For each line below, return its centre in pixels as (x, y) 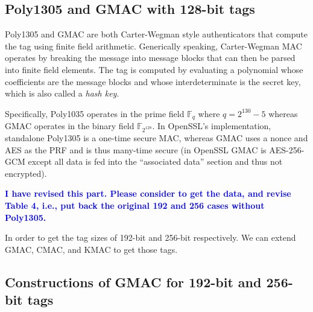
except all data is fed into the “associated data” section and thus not (155, 161)
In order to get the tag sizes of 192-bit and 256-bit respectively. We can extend (150, 237)
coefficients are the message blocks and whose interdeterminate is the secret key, (153, 81)
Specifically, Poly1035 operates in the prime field (95, 113)
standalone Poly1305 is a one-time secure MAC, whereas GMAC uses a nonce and (156, 137)
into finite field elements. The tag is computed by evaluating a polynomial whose (154, 69)
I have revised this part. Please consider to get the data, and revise (148, 193)
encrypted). (26, 173)
